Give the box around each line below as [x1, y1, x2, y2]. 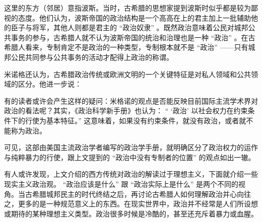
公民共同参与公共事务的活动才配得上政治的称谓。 [11, 51, 173, 62]
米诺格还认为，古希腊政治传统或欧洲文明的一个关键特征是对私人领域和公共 [4, 68, 251, 79]
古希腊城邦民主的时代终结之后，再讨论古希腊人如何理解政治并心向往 [25, 188, 251, 199]
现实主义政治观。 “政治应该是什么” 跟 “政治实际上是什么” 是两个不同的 [4, 178, 239, 189]
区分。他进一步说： [18, 79, 82, 89]
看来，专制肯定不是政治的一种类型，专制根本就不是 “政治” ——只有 [25, 42, 248, 52]
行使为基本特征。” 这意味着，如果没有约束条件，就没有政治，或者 [25, 115, 239, 125]
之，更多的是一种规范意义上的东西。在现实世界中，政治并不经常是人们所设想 [4, 198, 258, 209]
